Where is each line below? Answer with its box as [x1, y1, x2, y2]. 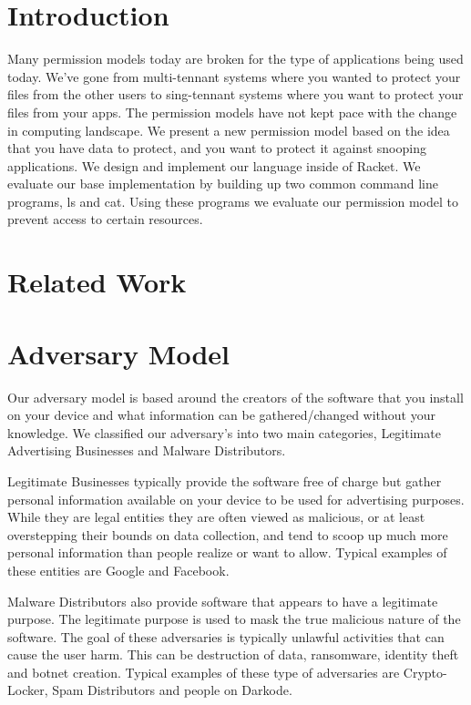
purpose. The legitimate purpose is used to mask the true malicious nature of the [7, 609, 461, 628]
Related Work [7, 263, 187, 301]
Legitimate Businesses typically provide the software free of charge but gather [7, 471, 442, 490]
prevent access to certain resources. [7, 209, 203, 229]
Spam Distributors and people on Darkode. [52, 680, 292, 700]
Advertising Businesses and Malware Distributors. [7, 441, 286, 460]
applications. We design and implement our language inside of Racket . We [7, 156, 421, 175]
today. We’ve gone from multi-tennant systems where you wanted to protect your [7, 66, 461, 86]
